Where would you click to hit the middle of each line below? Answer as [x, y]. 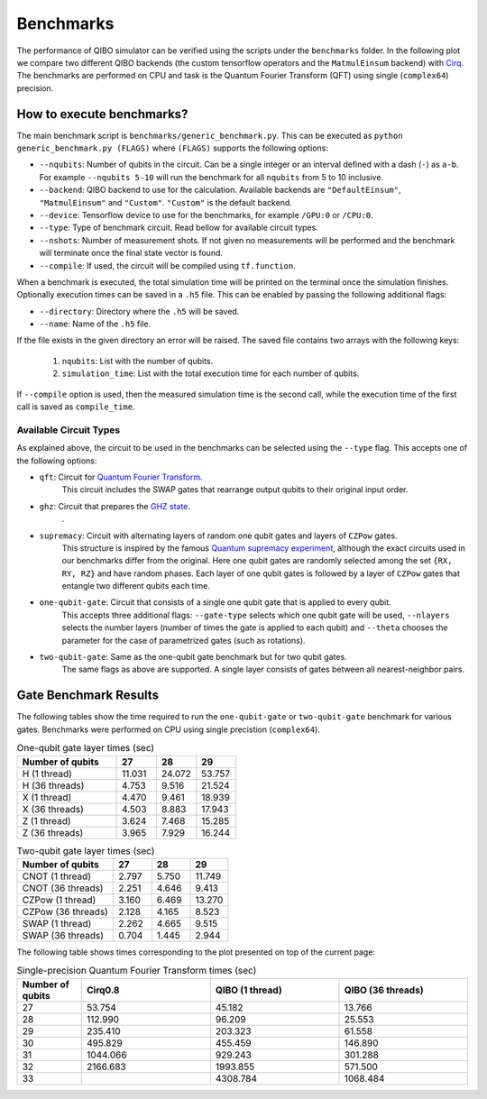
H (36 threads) [53, 785]
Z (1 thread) [46, 820]
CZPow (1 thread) [59, 900]
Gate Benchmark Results [88, 696]
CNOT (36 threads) [63, 888]
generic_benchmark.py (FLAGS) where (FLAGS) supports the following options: [173, 148]
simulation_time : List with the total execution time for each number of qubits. [211, 373]
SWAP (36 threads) [63, 935]
